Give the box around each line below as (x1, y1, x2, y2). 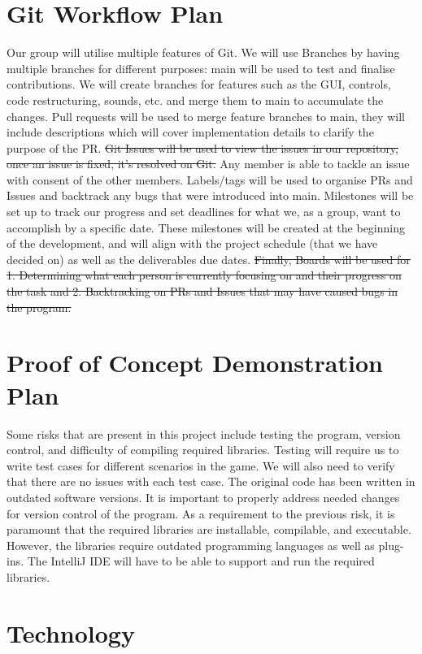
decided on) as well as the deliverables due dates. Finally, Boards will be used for (7, 250, 411, 267)
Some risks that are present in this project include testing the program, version (7, 425, 401, 442)
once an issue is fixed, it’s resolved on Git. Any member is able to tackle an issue (7, 155, 410, 172)
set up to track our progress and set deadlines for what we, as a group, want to (7, 203, 401, 220)
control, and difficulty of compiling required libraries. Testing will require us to (7, 441, 399, 458)
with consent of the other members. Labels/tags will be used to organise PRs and (7, 171, 413, 188)
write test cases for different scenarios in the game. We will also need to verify (7, 457, 395, 474)
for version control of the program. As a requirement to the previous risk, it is (7, 505, 395, 522)
